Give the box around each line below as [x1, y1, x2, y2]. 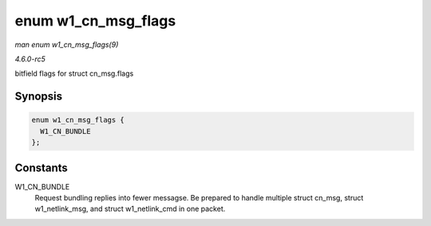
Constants [14, 161, 68, 174]
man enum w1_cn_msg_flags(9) [14, 40, 119, 49]
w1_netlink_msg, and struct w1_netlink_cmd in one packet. [34, 204, 226, 214]
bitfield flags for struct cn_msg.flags [14, 68, 134, 79]
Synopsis [14, 90, 63, 103]
